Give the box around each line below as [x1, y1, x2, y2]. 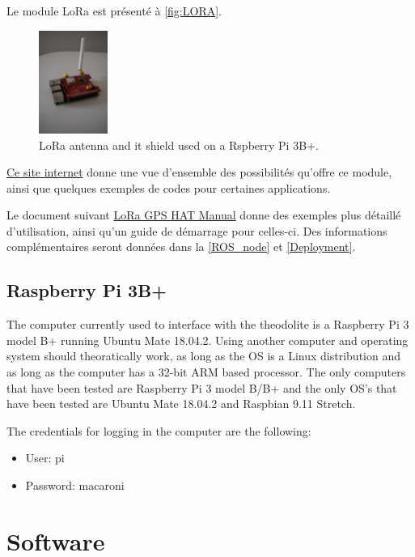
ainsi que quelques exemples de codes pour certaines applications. [6, 179, 331, 196]
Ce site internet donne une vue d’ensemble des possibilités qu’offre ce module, [6, 164, 392, 181]
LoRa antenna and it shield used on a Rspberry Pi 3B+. [39, 136, 319, 153]
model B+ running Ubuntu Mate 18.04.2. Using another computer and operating [6, 331, 409, 348]
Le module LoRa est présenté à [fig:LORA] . [6, 2, 222, 19]
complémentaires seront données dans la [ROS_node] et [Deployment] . [6, 238, 356, 255]
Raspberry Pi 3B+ [6, 278, 167, 303]
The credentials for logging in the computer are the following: [6, 422, 311, 439]
